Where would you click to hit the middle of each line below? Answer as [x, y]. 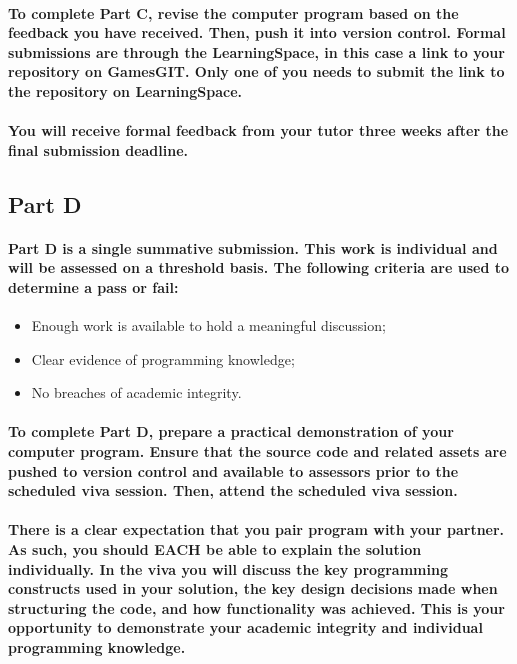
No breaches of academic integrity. [136, 392]
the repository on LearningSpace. [125, 90]
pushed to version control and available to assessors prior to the [233, 470]
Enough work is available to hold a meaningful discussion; [208, 325]
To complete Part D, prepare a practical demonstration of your [231, 431]
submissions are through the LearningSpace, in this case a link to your [256, 51]
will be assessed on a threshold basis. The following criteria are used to [259, 267]
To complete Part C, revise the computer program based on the [233, 12]
